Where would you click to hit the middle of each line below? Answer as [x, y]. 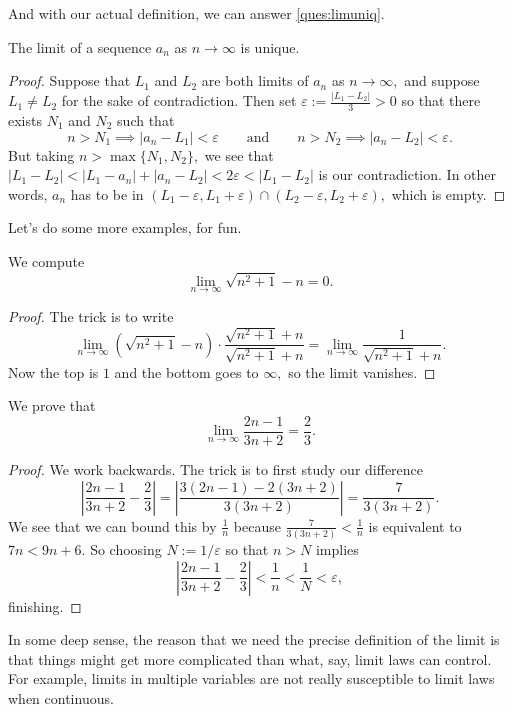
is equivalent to [415, 525]
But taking [41, 154]
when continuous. [61, 697]
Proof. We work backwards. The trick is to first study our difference [216, 469]
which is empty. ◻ [448, 193]
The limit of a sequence [80, 46]
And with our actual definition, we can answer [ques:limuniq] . [196, 13]
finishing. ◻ [45, 605]
